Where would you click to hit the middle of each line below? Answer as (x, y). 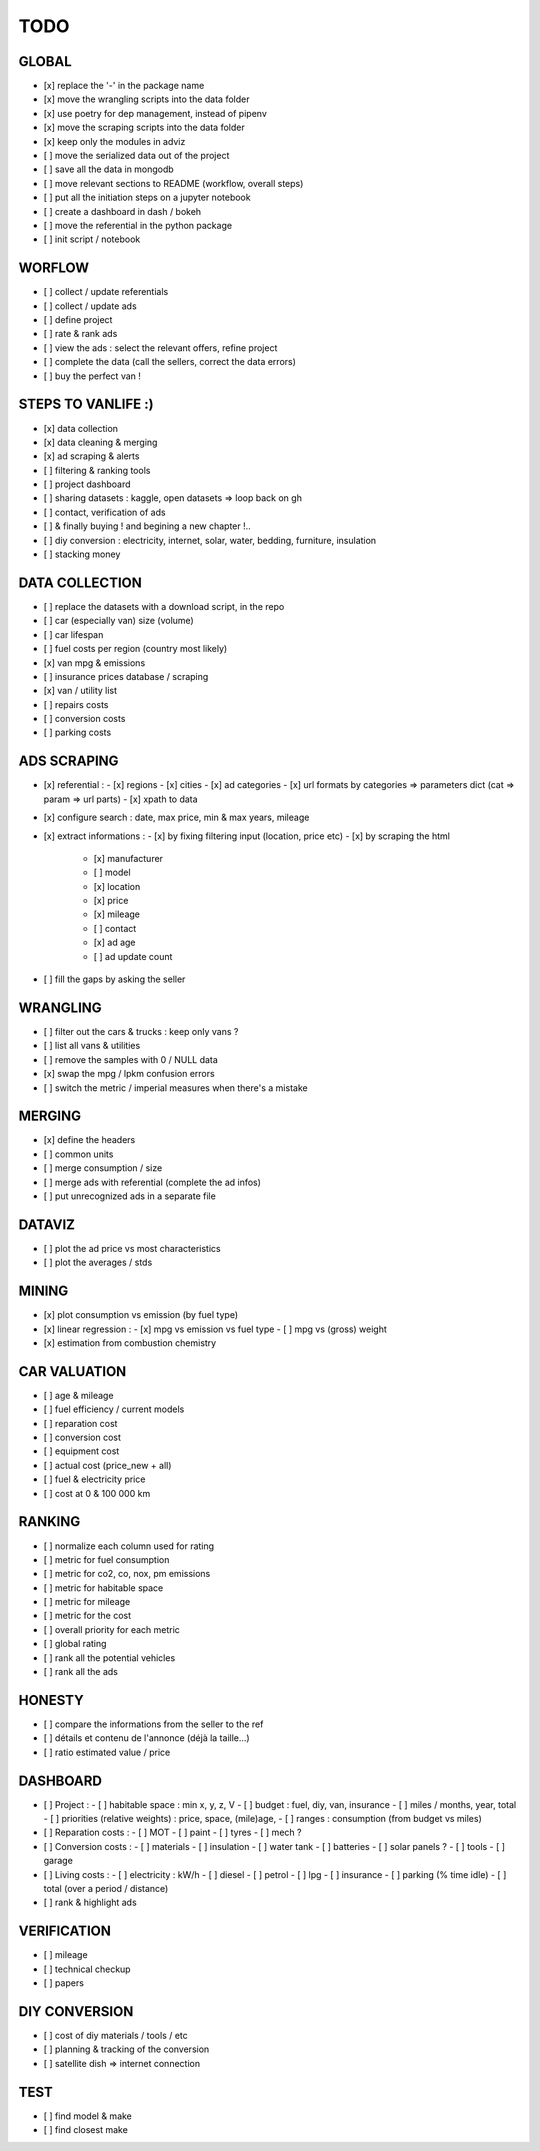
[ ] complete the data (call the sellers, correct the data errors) (170, 362)
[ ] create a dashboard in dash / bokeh (122, 211)
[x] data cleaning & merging (100, 442)
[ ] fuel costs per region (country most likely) (135, 649)
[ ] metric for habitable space (103, 1587)
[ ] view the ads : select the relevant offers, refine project (160, 347)
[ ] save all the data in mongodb (108, 169)
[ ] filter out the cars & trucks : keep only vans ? (141, 1031)
